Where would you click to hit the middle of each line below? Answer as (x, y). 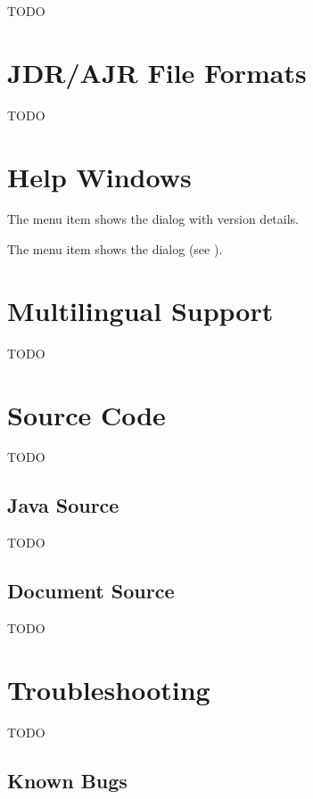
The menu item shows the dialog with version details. (153, 219)
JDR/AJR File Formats (157, 72)
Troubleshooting (109, 689)
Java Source (63, 505)
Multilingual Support (140, 310)
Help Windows (99, 176)
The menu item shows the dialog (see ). (115, 249)
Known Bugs (67, 780)
